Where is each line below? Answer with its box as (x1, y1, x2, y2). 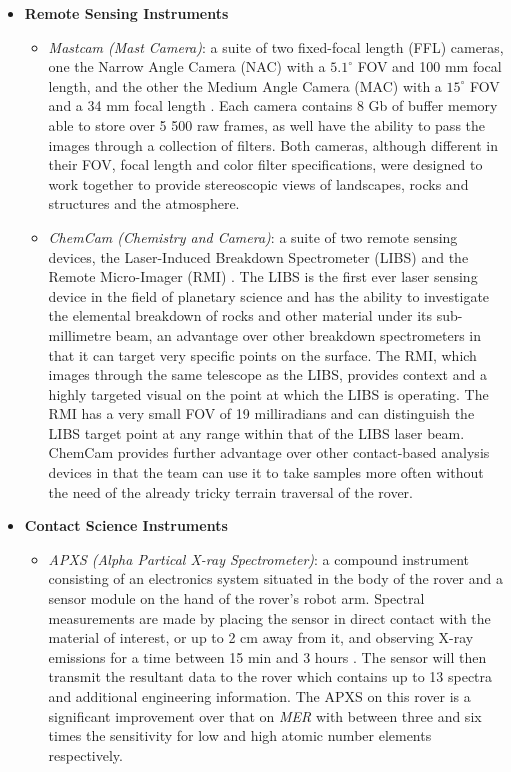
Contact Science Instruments (24, 515, 228, 536)
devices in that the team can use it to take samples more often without (48, 462, 484, 483)
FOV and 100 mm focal (357, 56, 502, 77)
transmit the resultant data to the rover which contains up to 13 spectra (48, 666, 493, 687)
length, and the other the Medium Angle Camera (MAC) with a (48, 75, 442, 96)
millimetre (48, 324, 111, 345)
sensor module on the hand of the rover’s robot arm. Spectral (48, 588, 425, 609)
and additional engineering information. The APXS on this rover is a (48, 686, 471, 706)
